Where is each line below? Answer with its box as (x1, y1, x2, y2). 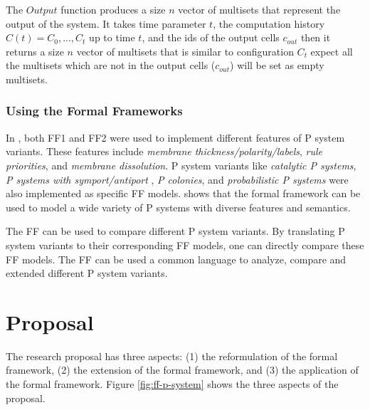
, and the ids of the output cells (142, 30, 280, 45)
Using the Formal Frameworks (6, 102, 183, 120)
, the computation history (213, 16, 325, 31)
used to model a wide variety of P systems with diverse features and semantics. (6, 199, 351, 214)
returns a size (6, 43, 64, 58)
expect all (310, 43, 353, 58)
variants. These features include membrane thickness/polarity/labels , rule (6, 144, 322, 159)
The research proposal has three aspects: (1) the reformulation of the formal (6, 348, 338, 363)
